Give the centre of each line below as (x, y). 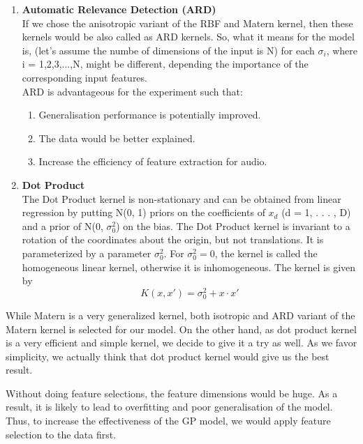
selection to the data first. (61, 434)
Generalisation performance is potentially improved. (150, 115)
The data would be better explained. (117, 138)
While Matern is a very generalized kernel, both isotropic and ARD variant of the (180, 315)
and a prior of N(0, (62, 225)
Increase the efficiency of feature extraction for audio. (153, 161)
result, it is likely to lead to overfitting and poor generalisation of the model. (169, 407)
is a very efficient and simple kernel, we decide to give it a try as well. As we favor (181, 343)
